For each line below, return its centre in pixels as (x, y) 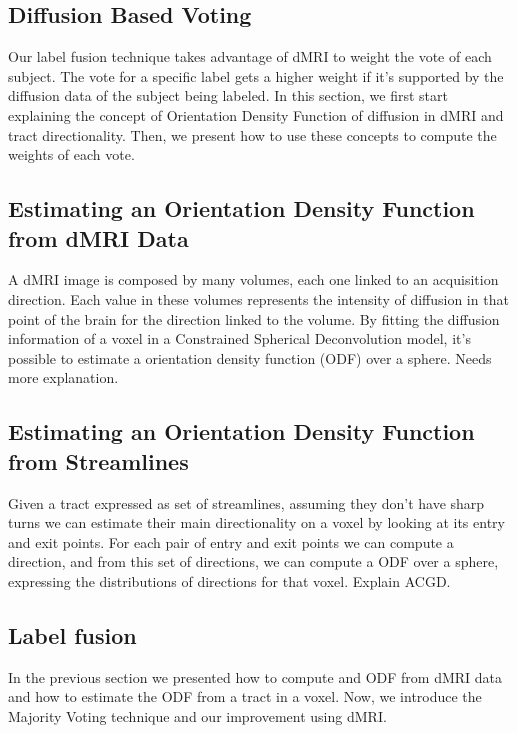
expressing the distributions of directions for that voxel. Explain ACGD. (229, 580)
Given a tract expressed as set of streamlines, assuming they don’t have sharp (246, 502)
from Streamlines (98, 460)
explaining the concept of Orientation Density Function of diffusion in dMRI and (256, 114)
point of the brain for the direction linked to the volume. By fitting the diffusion (254, 318)
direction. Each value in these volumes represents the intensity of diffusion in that (258, 298)
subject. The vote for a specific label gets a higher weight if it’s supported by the (256, 75)
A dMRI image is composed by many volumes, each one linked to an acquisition (253, 279)
